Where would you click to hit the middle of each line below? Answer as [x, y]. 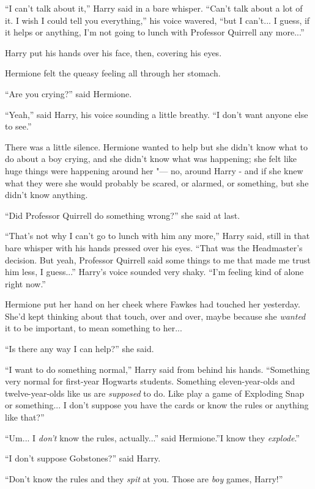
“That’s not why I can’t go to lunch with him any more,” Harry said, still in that [157, 236]
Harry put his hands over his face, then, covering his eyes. [113, 52]
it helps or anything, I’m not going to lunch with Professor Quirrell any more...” [155, 32]
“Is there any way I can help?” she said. [80, 349]
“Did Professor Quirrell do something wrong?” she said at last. [123, 215]
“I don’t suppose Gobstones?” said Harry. [83, 458]
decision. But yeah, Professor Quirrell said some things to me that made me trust [158, 259]
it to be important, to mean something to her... [94, 328]
